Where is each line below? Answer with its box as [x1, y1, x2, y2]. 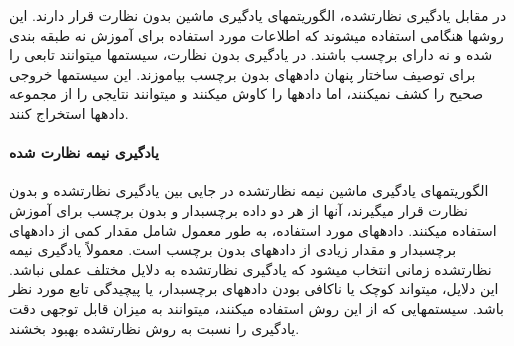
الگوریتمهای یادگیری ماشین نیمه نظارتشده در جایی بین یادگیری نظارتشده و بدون [9, 180, 489, 201]
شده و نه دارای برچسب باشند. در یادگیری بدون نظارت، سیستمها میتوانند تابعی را [9, 44, 493, 65]
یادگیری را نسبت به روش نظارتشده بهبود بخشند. [9, 317, 300, 338]
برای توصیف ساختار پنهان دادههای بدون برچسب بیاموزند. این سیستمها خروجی [9, 63, 476, 84]
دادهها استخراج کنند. [9, 102, 129, 123]
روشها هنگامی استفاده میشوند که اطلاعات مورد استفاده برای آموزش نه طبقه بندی [9, 24, 504, 45]
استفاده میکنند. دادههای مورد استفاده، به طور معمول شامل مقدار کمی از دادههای [9, 219, 497, 240]
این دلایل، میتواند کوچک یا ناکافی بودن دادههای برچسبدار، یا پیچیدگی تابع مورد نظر [9, 278, 499, 299]
